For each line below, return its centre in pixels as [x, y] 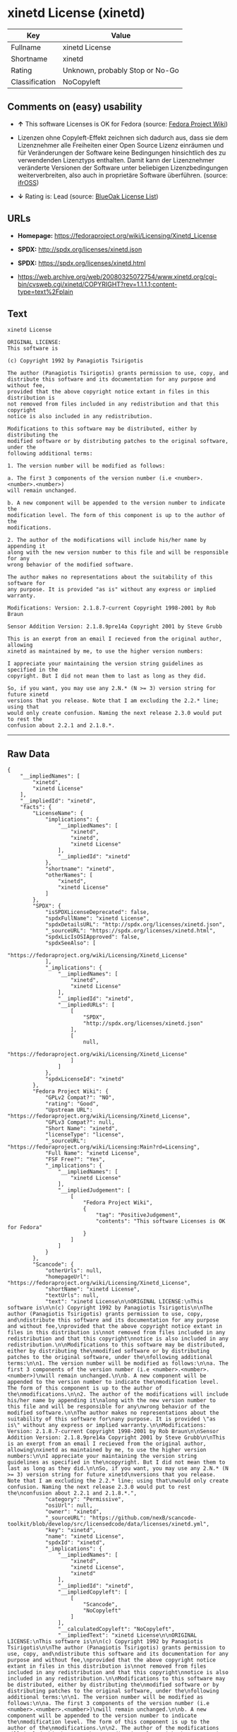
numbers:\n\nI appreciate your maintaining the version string [102, 1457]
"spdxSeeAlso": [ [71, 943]
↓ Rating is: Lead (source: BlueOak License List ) [88, 196]
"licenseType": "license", [85, 1135]
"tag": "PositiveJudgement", [138, 1215]
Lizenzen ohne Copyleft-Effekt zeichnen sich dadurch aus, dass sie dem [123, 137]
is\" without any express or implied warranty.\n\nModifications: [107, 1425]
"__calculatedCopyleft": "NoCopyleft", [116, 1630]
